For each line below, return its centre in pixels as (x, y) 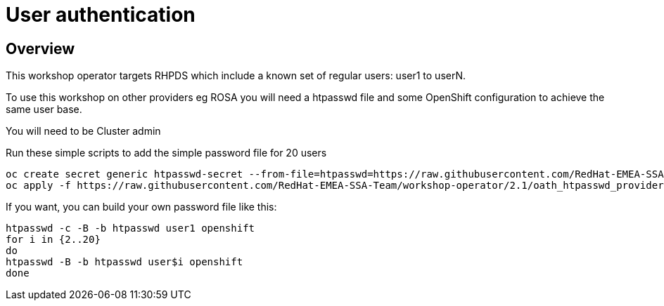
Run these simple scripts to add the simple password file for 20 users (166, 153)
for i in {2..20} (53, 240)
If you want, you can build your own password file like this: (141, 207)
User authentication (101, 15)
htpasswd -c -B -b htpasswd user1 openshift (130, 228)
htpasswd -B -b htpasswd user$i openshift (124, 262)
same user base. (44, 109)
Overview (40, 48)
